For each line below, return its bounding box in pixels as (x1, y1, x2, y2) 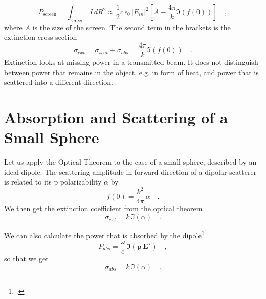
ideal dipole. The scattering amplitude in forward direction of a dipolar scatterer (4, 166, 257, 177)
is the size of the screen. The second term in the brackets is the (32, 21, 231, 32)
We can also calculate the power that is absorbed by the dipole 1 (4, 228, 205, 240)
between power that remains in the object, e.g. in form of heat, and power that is (4, 66, 259, 77)
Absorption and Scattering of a (4, 107, 228, 128)
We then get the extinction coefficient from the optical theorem (4, 203, 203, 214)
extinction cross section (4, 32, 77, 42)
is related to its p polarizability (4, 176, 102, 187)
